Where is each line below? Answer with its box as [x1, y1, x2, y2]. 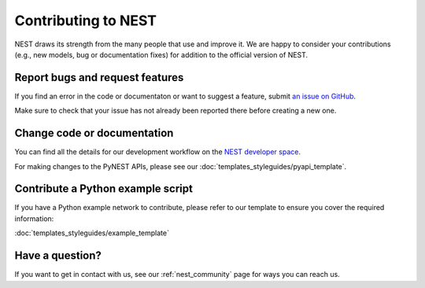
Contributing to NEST [14, 12, 157, 29]
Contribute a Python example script [14, 182, 193, 196]
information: [14, 213, 54, 223]
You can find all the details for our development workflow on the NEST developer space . [14, 147, 301, 157]
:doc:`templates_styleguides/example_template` [14, 228, 169, 238]
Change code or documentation [14, 127, 174, 140]
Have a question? [14, 249, 102, 263]
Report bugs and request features [14, 71, 184, 84]
